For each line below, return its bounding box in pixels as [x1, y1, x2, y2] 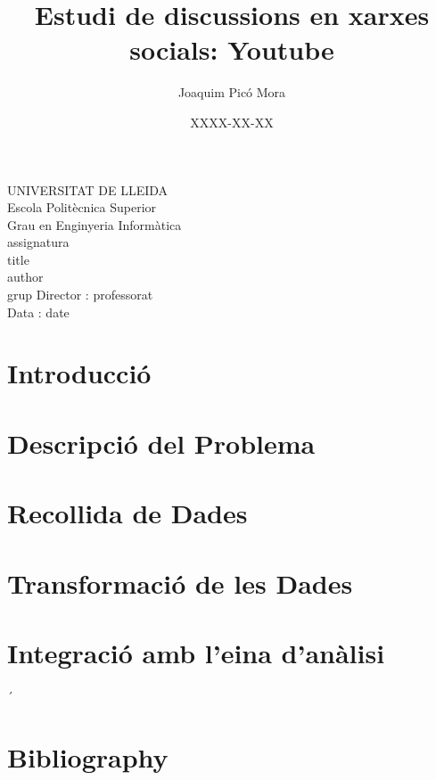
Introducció [7, 355, 152, 391]
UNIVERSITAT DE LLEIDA [7, 180, 169, 199]
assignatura [7, 233, 70, 251]
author [7, 267, 44, 286]
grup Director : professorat [7, 285, 153, 304]
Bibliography [7, 738, 169, 775]
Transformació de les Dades [7, 564, 353, 601]
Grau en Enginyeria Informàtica [7, 215, 182, 234]
